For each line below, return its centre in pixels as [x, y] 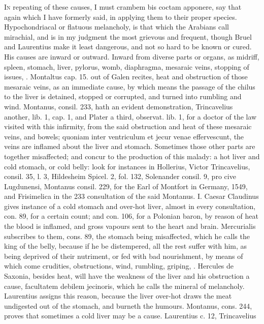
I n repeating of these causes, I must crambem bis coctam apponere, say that [123, 7]
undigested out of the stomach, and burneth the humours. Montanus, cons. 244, [128, 305]
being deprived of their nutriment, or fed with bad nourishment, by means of [124, 256]
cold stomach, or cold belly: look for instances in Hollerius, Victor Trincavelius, [127, 166]
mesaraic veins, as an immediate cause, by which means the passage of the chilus [130, 86]
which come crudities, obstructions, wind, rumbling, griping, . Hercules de [119, 266]
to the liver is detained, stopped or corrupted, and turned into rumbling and [123, 96]
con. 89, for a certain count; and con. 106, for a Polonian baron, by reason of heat [131, 216]
